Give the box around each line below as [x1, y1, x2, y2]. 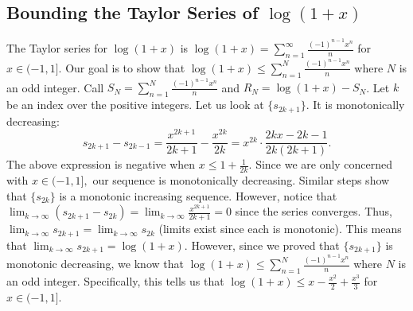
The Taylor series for [6, 40, 108, 56]
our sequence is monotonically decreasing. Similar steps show [92, 172, 390, 189]
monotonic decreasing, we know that [6, 255, 184, 272]
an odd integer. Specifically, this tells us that [6, 273, 224, 289]
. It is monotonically [306, 96, 405, 113]
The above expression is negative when [6, 156, 196, 173]
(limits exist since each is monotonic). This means [158, 220, 402, 237]
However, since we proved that [191, 236, 340, 253]
